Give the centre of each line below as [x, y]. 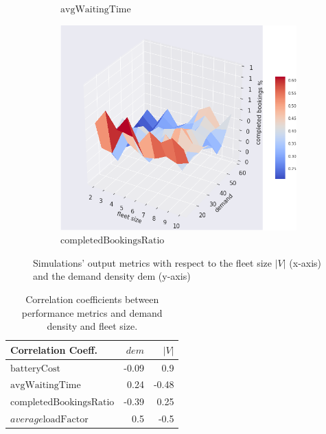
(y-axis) [174, 276]
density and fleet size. [92, 326]
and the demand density [84, 276]
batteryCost [35, 369]
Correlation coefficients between [92, 299]
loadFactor [66, 420]
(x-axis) [305, 262]
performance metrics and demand [92, 312]
